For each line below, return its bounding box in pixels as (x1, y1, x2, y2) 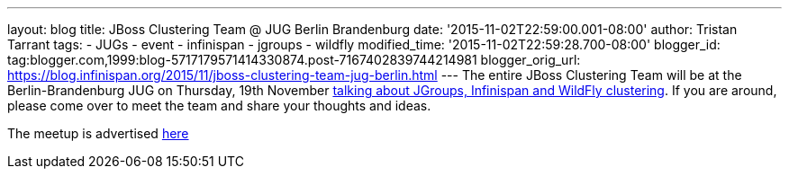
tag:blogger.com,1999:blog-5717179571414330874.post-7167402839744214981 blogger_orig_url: (7, 52, 581, 67)
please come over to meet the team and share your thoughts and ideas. (7, 98, 431, 113)
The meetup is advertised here (7, 126, 189, 141)
